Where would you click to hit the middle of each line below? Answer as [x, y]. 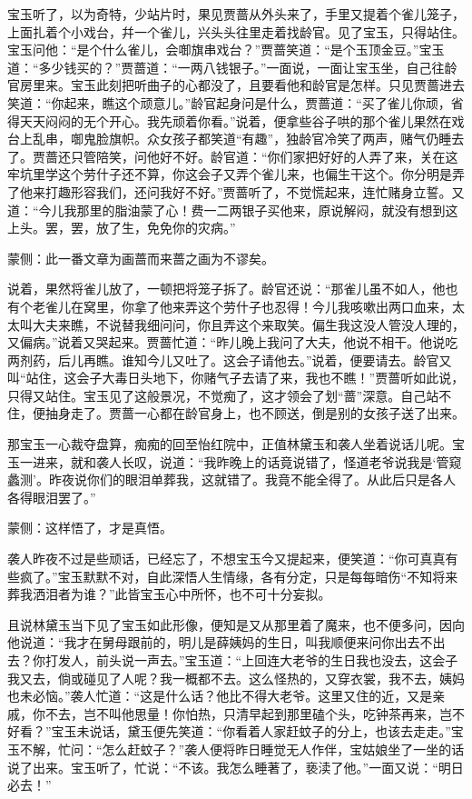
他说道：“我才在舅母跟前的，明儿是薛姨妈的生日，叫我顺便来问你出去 [214, 642]
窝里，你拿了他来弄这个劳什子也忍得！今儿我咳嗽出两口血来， [267, 306]
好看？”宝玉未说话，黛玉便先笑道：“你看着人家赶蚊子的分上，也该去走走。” [229, 731]
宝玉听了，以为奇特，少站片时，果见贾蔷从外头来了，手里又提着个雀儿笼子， [236, 14]
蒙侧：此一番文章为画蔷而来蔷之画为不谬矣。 [141, 258]
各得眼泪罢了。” [52, 497]
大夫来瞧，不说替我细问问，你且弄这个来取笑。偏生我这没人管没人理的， [248, 324]
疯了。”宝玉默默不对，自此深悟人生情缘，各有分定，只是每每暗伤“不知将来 [239, 576]
